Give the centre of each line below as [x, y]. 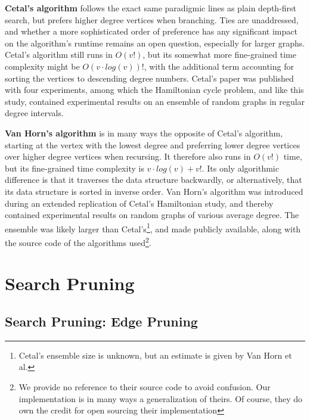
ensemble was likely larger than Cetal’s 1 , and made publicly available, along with [153, 228]
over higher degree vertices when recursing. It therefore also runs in [128, 156]
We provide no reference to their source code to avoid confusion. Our [145, 386]
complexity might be [42, 66]
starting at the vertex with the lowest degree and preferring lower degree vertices [153, 144]
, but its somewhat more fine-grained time [219, 55]
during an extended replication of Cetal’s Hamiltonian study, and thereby [139, 203]
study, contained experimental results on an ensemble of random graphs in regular [155, 101]
